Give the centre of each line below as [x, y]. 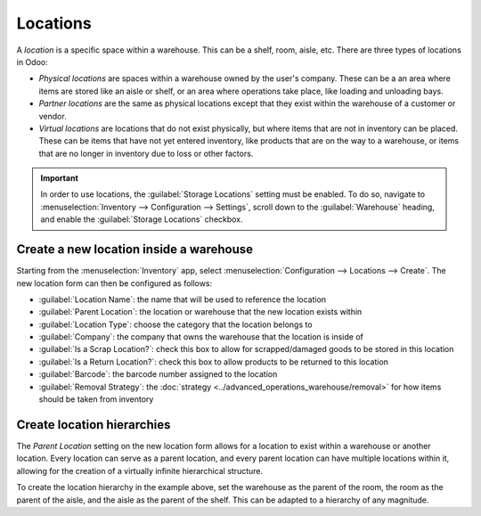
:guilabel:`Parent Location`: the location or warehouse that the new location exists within [200, 312]
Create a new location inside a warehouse [135, 250]
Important [60, 178]
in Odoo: [32, 61]
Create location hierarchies [94, 425]
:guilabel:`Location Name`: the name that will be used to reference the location [183, 299]
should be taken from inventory [96, 399]
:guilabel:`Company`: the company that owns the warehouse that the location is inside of [201, 337]
